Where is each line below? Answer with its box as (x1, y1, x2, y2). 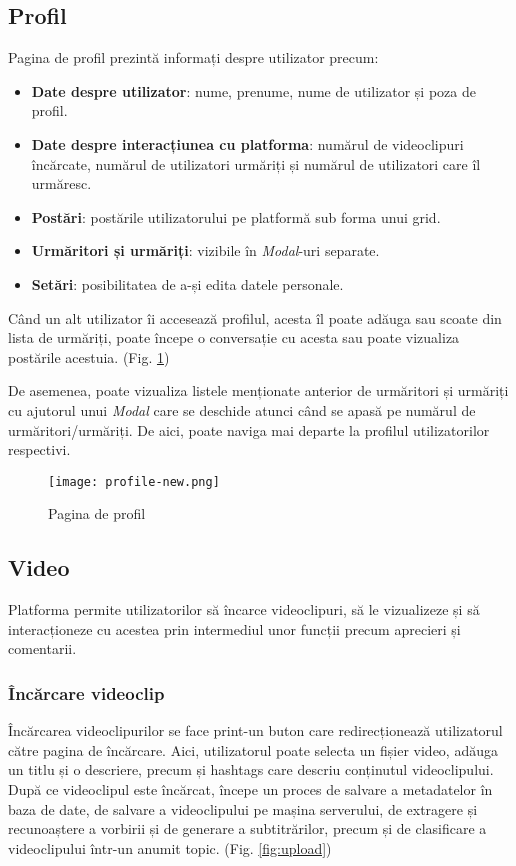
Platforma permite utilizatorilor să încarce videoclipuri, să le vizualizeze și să (8, 599, 480, 620)
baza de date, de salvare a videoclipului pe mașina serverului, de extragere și (8, 798, 478, 819)
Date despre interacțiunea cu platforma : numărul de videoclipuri (31, 133, 464, 154)
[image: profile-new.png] (48, 474, 220, 489)
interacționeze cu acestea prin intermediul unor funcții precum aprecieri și (8, 618, 461, 639)
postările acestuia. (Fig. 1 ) (8, 346, 170, 367)
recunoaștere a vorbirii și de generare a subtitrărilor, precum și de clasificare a (8, 818, 487, 839)
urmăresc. (31, 173, 92, 194)
